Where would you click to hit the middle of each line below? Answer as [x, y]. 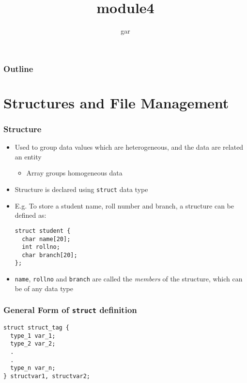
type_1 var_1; [33, 336]
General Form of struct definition [70, 310]
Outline [18, 68]
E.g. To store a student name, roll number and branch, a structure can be [124, 205]
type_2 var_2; [33, 344]
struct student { [43, 231]
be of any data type [44, 288]
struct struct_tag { [37, 328]
